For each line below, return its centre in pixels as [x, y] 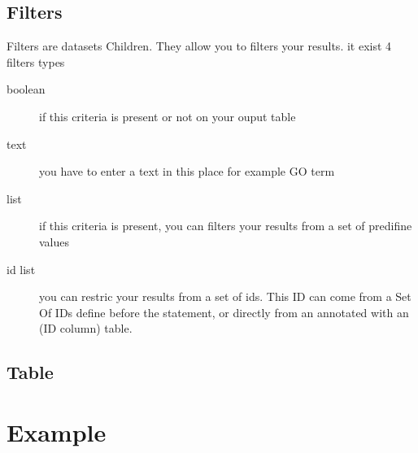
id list [21, 269]
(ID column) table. [86, 328]
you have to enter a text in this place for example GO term [187, 171]
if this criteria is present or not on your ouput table [168, 116]
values [54, 241]
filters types [36, 61]
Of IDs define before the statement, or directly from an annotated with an [224, 312]
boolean [26, 89]
